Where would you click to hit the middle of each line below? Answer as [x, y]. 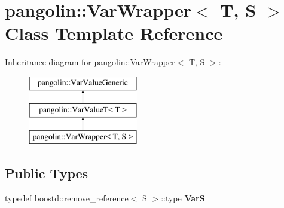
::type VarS [183, 198]
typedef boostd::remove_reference [67, 198]
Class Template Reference [114, 33]
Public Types [47, 173]
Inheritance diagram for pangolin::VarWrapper [90, 62]
